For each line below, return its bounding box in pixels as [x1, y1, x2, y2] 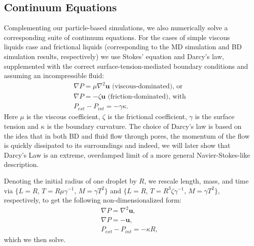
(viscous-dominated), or [112, 83, 183, 90]
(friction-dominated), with [107, 93, 186, 101]
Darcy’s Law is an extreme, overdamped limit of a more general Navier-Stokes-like [4, 149, 251, 160]
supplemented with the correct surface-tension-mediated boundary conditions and [4, 61, 248, 71]
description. [4, 159, 39, 169]
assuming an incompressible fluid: [4, 70, 104, 81]
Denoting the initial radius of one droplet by [4, 175, 137, 185]
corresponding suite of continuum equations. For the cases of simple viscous [4, 32, 230, 42]
